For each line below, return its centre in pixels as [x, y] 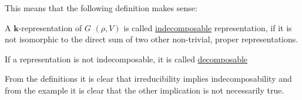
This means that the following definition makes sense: [101, 8]
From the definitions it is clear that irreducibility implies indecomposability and [148, 79]
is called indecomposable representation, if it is [208, 27]
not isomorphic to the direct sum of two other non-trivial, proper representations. [152, 39]
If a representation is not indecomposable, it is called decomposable [126, 59]
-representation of [50, 27]
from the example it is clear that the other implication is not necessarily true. [145, 90]
